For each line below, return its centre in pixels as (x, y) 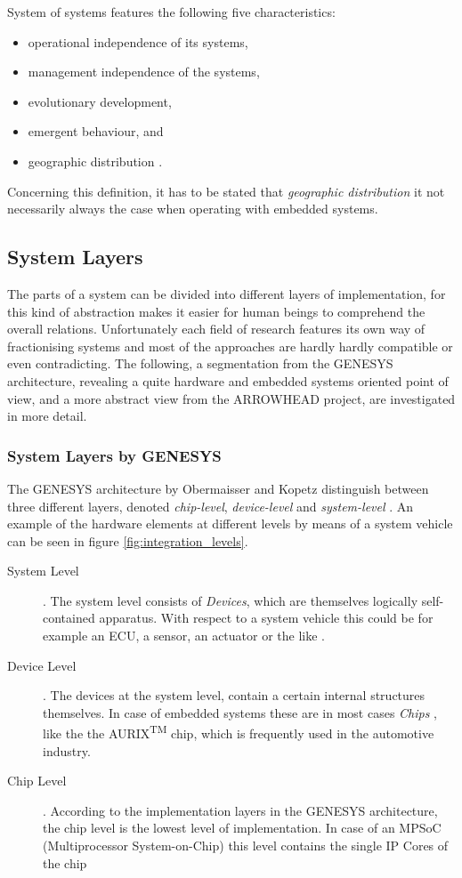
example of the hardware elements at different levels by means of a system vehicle (230, 524)
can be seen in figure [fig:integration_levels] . (128, 540)
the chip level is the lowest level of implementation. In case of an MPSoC (242, 828)
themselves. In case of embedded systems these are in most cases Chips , (240, 712)
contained (69, 618)
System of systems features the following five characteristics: (171, 12)
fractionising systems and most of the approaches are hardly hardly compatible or (230, 346)
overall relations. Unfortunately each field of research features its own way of (216, 329)
